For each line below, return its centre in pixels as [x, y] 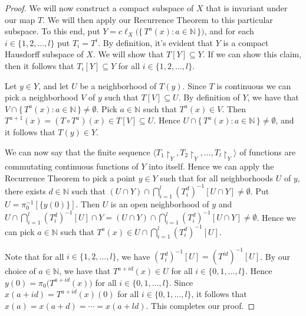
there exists [25, 190]
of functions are [268, 152]
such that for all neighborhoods [216, 177]
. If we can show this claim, [252, 54]
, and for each [229, 31]
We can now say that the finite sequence [78, 152]
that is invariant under [247, 8]
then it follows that [40, 65]
